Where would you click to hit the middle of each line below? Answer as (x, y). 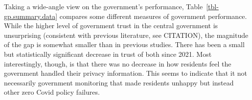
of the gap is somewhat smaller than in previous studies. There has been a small (124, 44)
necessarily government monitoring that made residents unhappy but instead (119, 82)
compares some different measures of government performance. (153, 16)
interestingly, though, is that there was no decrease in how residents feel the (118, 63)
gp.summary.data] (31, 16)
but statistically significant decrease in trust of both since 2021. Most (108, 54)
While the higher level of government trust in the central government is (111, 25)
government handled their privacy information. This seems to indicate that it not (126, 73)
